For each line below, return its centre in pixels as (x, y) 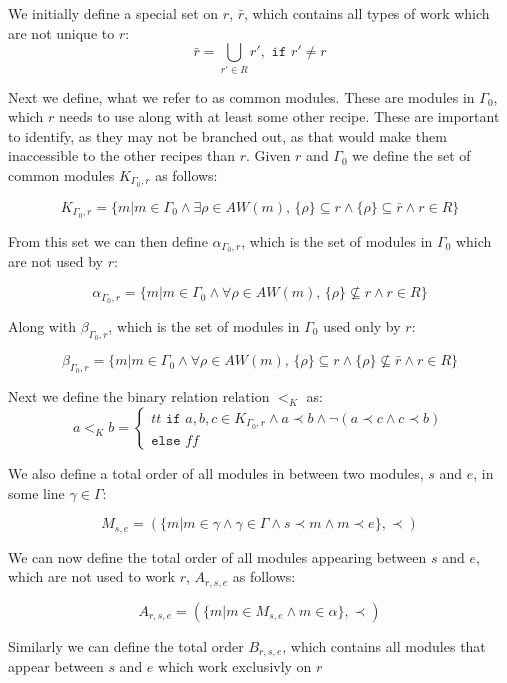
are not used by (56, 261)
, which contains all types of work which (367, 13)
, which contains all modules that (384, 645)
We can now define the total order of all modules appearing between (217, 556)
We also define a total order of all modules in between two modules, (216, 472)
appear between (56, 666)
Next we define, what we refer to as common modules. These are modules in (241, 96)
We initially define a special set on (113, 13)
